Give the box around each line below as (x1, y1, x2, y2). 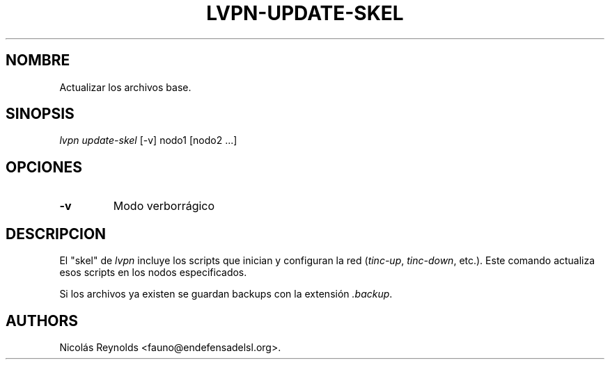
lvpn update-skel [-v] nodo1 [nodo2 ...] (59, 134, 237, 147)
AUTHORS (6, 311, 79, 330)
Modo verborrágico (113, 199, 215, 213)
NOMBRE (6, 51, 70, 70)
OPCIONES (6, 158, 82, 176)
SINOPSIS (6, 105, 75, 123)
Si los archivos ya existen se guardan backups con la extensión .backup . (59, 288, 393, 300)
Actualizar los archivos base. (59, 81, 191, 93)
